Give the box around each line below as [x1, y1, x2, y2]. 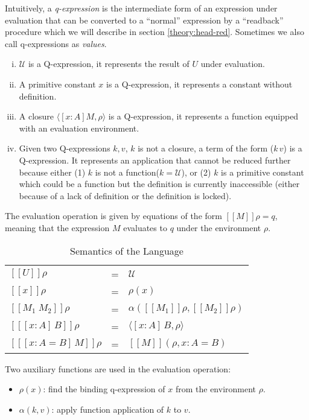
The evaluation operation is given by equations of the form [5, 209, 222, 222]
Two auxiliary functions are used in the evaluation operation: [5, 362, 231, 375]
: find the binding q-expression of [43, 383, 165, 395]
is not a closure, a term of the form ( [138, 142, 274, 154]
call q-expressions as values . [5, 37, 107, 49]
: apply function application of [51, 402, 164, 415]
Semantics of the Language [70, 243, 183, 258]
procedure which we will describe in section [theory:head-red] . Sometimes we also [5, 25, 304, 38]
